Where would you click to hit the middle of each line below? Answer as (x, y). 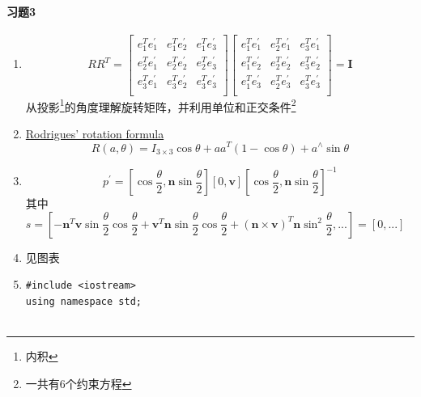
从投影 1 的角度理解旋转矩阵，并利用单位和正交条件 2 (161, 105)
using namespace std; (83, 301)
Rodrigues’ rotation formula (95, 133)
